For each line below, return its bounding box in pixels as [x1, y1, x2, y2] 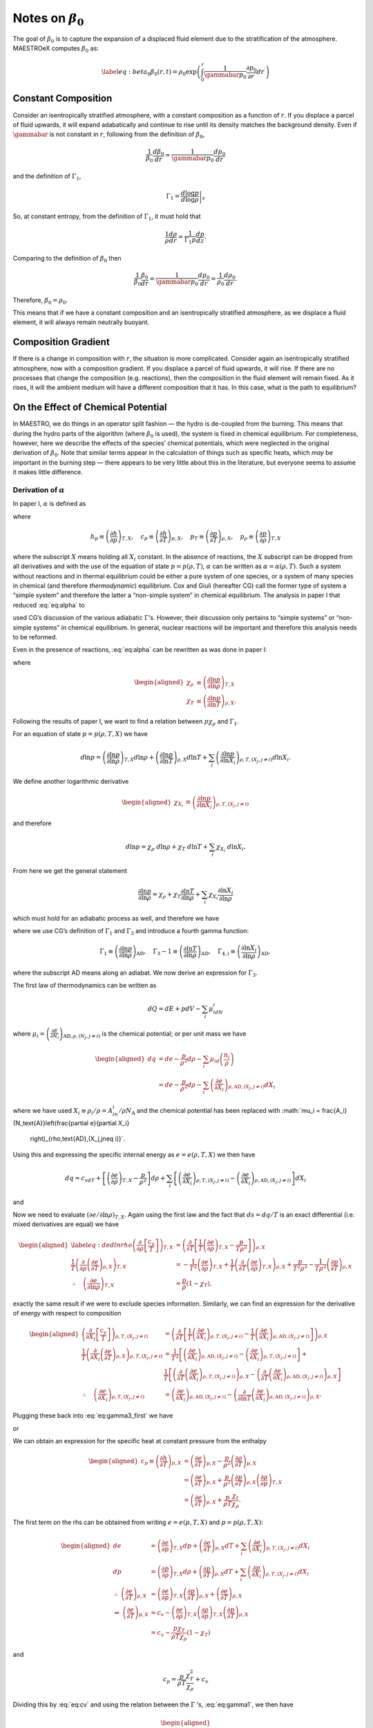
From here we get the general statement [12, 866, 128, 874]
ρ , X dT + [214, 1568, 240, 1577]
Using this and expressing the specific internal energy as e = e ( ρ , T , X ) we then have [12, 1150, 256, 1158]
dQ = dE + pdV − [147, 1005, 201, 1013]
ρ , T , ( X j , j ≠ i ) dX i [265, 1568, 309, 1578]
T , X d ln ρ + [124, 753, 155, 763]
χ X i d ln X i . [216, 843, 247, 853]
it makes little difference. [12, 468, 83, 476]
